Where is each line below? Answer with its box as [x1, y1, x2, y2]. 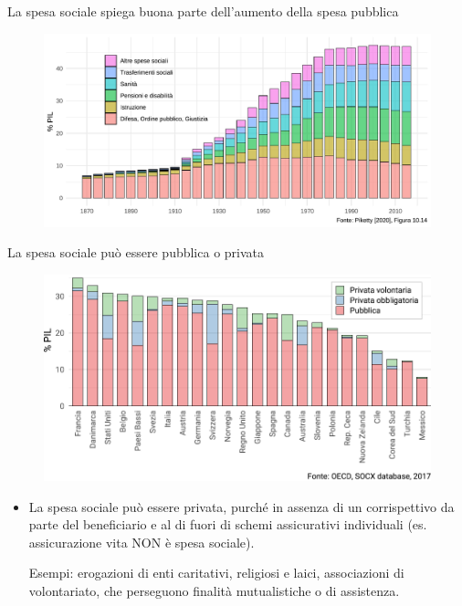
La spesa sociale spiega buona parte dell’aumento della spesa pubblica [7, 2, 399, 20]
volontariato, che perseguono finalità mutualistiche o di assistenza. [28, 580, 400, 600]
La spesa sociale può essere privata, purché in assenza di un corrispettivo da [28, 496, 455, 516]
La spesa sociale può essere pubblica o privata [7, 243, 265, 262]
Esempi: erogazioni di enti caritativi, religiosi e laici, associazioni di [28, 563, 404, 582]
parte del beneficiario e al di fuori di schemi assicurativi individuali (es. [28, 515, 427, 534]
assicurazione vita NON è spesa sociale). [28, 532, 255, 551]
